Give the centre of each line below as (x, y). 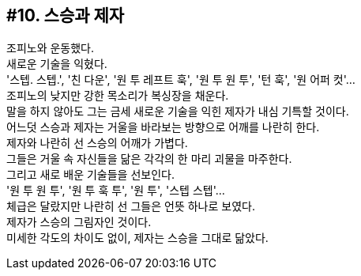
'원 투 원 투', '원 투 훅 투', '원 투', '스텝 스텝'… (116, 191)
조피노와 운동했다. (51, 48)
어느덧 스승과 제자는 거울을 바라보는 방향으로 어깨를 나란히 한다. (163, 127)
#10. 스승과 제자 (66, 15)
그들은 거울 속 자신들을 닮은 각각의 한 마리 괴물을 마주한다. (149, 159)
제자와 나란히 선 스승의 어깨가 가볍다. (97, 143)
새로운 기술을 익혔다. (57, 64)
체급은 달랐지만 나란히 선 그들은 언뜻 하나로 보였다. (131, 206)
